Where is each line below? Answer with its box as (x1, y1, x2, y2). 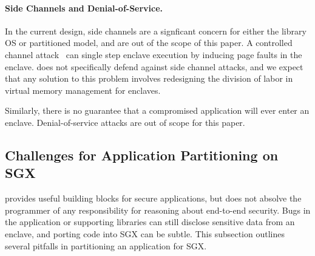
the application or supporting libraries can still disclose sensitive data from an (5, 215, 295, 228)
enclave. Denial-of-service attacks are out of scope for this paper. (5, 116, 245, 128)
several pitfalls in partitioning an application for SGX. (5, 239, 207, 252)
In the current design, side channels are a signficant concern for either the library (5, 24, 307, 37)
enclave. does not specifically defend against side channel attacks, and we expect (5, 60, 303, 73)
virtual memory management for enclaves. (5, 84, 161, 96)
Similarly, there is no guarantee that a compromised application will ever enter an (5, 104, 310, 117)
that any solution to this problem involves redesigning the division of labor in (5, 72, 293, 85)
